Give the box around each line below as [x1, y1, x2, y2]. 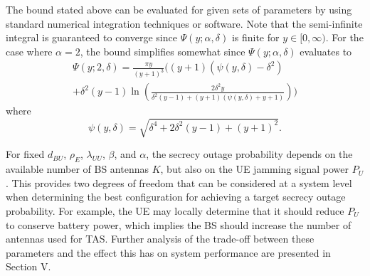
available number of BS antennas [6, 161, 149, 176]
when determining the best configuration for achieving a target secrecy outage [6, 189, 346, 204]
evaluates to [300, 43, 352, 58]
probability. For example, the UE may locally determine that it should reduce [6, 203, 344, 218]
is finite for [231, 30, 280, 45]
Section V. [6, 259, 51, 274]
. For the [325, 30, 364, 45]
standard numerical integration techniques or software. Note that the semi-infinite [6, 16, 363, 31]
